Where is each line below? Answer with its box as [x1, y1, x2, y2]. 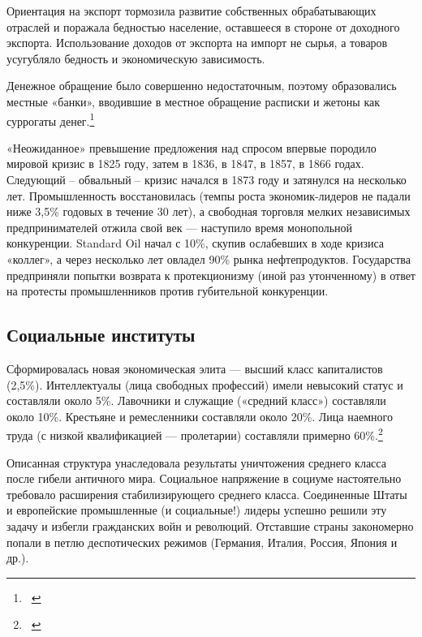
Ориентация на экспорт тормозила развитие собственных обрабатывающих [6, 2, 377, 19]
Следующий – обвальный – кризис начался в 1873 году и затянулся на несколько [6, 171, 407, 187]
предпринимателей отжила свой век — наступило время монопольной [6, 218, 353, 235]
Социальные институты [6, 322, 196, 347]
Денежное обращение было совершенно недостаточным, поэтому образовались [6, 77, 397, 94]
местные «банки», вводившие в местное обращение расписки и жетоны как [6, 93, 381, 110]
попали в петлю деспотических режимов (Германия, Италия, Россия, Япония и [6, 533, 398, 550]
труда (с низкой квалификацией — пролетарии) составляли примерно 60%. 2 [6, 424, 383, 443]
